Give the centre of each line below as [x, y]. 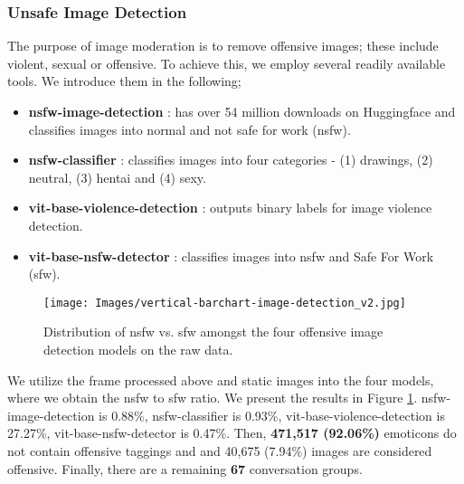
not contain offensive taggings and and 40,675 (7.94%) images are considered [220, 450]
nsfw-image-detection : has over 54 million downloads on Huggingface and [242, 111]
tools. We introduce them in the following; [124, 81]
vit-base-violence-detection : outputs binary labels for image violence [230, 208]
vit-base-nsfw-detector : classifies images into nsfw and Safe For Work [231, 256]
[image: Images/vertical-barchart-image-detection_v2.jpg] [225, 303]
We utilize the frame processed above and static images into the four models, [221, 380]
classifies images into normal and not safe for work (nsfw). [189, 129]
